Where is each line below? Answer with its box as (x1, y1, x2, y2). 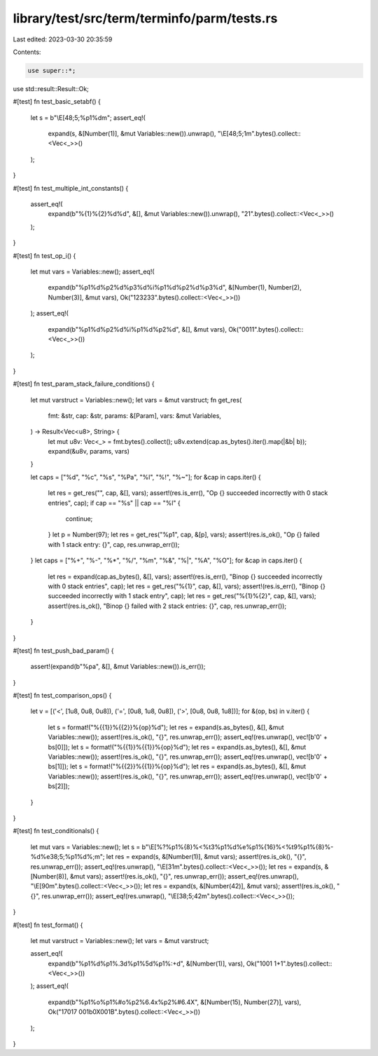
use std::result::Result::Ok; (13, 84, 89, 93)
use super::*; (27, 67, 76, 74)
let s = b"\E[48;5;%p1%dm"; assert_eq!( (30, 113, 146, 122)
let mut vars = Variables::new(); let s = (30, 842, 141, 851)
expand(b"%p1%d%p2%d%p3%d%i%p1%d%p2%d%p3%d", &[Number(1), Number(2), (48, 283, 302, 292)
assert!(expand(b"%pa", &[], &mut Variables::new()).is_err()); (30, 663, 206, 671)
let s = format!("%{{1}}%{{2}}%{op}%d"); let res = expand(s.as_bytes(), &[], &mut (48, 723, 284, 731)
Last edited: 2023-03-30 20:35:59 (13, 35, 113, 43)
